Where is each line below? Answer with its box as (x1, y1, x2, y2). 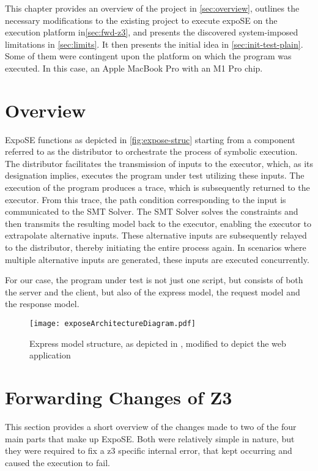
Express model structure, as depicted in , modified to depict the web (29, 336, 286, 349)
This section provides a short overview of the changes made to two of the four (5, 420, 297, 432)
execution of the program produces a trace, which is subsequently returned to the (5, 181, 310, 194)
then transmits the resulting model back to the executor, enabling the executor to (5, 217, 311, 229)
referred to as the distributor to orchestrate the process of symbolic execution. (5, 145, 298, 158)
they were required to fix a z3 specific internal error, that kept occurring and (5, 444, 292, 457)
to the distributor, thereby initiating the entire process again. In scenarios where (5, 241, 306, 254)
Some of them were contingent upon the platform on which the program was (5, 50, 292, 62)
